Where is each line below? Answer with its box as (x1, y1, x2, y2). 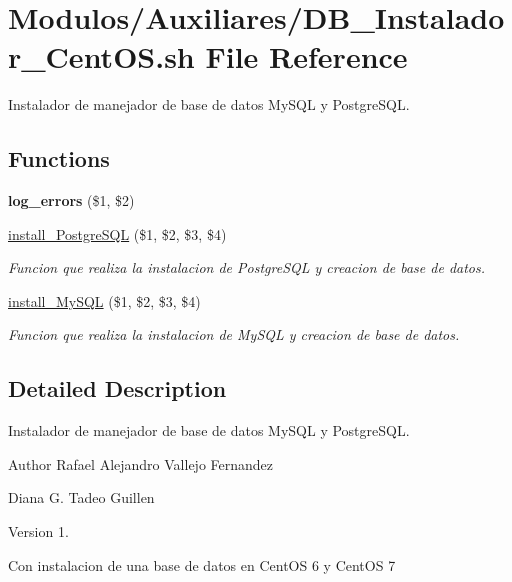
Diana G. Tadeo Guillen (8, 487, 155, 508)
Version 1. (8, 521, 69, 542)
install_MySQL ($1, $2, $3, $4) (8, 290, 201, 311)
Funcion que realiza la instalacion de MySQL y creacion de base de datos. (8, 324, 460, 345)
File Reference (205, 36, 408, 77)
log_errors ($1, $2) (8, 190, 135, 211)
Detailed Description (8, 373, 227, 404)
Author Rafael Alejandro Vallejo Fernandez (8, 453, 274, 474)
